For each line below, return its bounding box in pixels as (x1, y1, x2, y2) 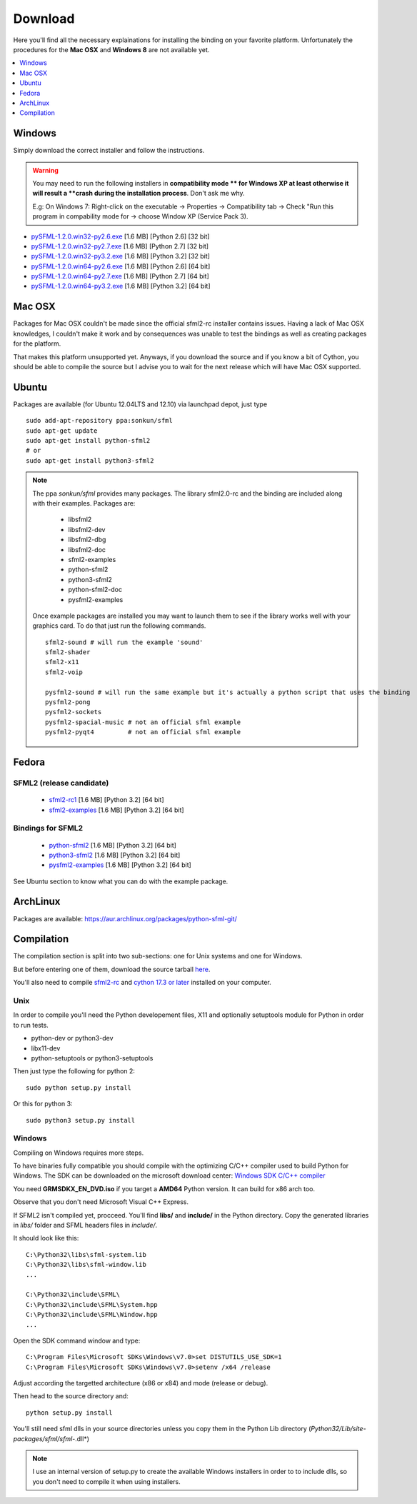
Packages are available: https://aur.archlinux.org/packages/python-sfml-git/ (13, 914, 237, 923)
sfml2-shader (45, 648, 91, 656)
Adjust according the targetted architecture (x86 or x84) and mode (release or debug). (13, 1379, 268, 1388)
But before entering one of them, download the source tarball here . (13, 965, 211, 973)
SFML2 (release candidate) (13, 778, 109, 788)
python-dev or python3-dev (31, 1034, 114, 1043)
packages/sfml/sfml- (13, 1434, 76, 1443)
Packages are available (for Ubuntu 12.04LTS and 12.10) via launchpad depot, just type (13, 400, 268, 408)
